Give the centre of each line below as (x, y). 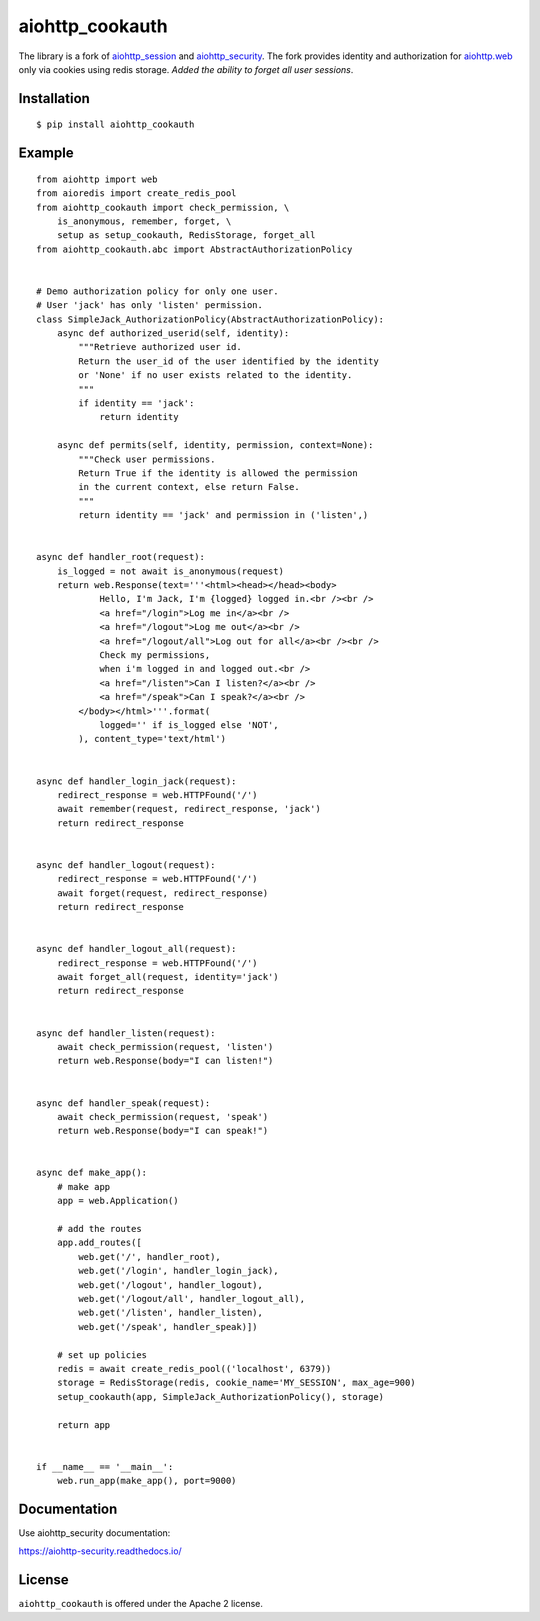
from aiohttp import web (97, 179)
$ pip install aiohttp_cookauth (115, 124)
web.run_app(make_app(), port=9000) (146, 1481)
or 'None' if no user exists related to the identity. (215, 375)
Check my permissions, (155, 655)
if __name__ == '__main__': (105, 1466)
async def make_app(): (92, 1173)
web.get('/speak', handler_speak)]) (168, 1326)
